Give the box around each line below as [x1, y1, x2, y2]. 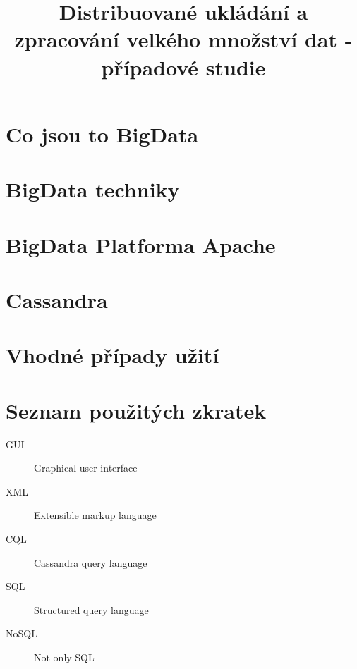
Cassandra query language [34, 555, 147, 570]
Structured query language [34, 602, 149, 617]
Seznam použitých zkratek [6, 395, 267, 424]
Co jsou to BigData [6, 119, 199, 148]
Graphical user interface [34, 460, 138, 475]
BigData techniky [6, 175, 180, 204]
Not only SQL [34, 649, 95, 664]
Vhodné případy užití [6, 340, 219, 369]
